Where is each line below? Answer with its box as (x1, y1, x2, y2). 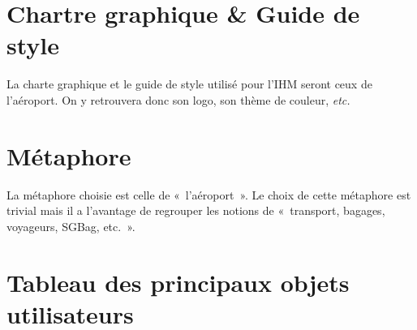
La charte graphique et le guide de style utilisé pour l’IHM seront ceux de (6, 75, 372, 92)
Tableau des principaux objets (6, 265, 350, 298)
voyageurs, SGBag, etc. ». (6, 217, 135, 234)
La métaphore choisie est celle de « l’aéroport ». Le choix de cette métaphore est (6, 186, 411, 203)
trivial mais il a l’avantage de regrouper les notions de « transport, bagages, (6, 202, 385, 219)
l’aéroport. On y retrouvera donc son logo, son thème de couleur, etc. (6, 91, 350, 108)
